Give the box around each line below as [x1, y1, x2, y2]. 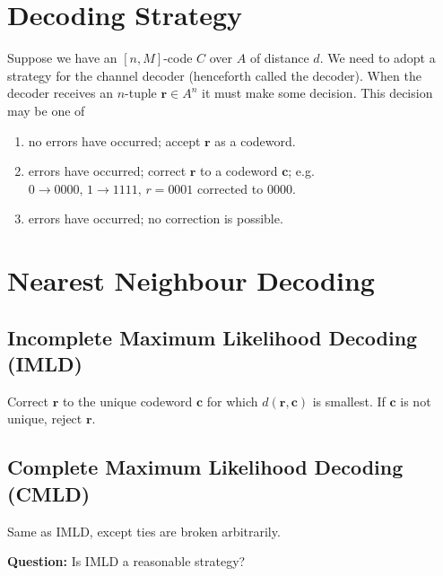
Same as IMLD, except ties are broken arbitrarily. [7, 521, 281, 540]
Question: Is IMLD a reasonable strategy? [7, 552, 246, 571]
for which [206, 391, 258, 410]
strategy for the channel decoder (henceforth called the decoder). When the [7, 65, 421, 84]
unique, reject [7, 409, 83, 428]
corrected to [197, 179, 264, 197]
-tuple [125, 83, 157, 102]
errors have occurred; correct [28, 161, 187, 180]
